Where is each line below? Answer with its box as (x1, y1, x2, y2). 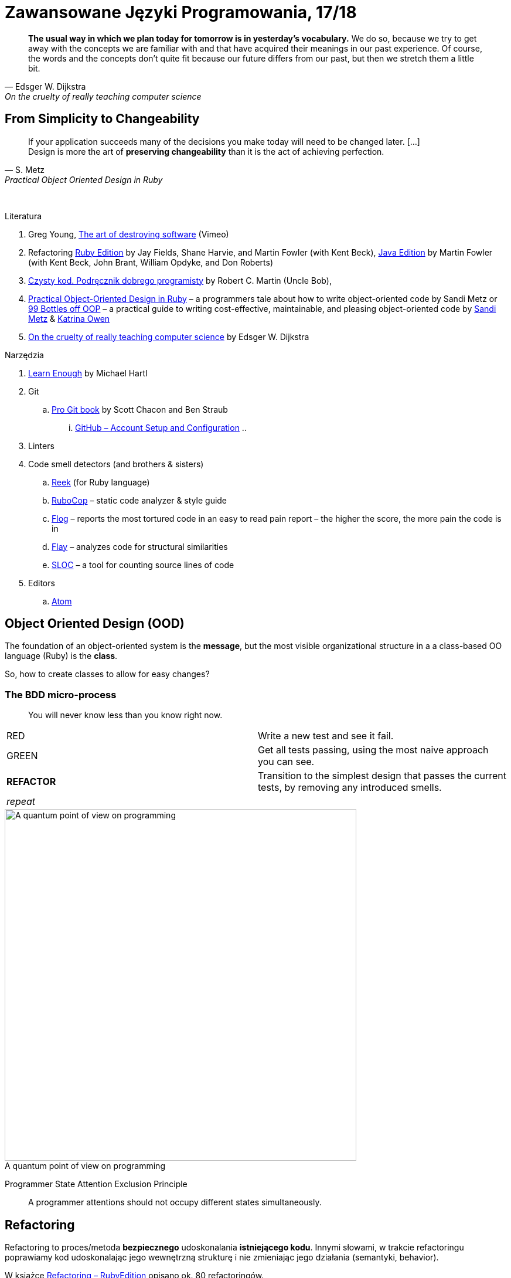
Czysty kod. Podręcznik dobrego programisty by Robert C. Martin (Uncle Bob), (28, 275, 332, 285)
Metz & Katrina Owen (28, 313, 110, 324)
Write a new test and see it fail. (258, 730, 394, 742)
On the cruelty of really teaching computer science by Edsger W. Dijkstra (28, 331, 309, 342)
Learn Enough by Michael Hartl (28, 368, 148, 378)
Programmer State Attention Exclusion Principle (5, 1179, 188, 1189)
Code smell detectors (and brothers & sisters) (28, 458, 204, 469)
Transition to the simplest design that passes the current (258, 770, 506, 782)
